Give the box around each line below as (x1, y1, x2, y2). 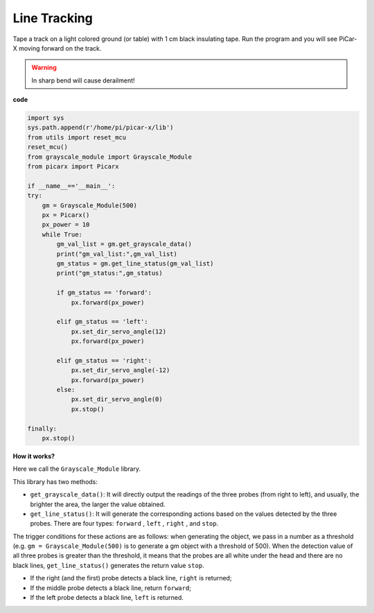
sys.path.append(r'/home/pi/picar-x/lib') (27, 123, 174, 132)
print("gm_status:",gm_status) (56, 269, 163, 277)
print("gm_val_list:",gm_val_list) (56, 250, 178, 258)
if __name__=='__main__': (27, 182, 116, 190)
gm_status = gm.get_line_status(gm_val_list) (56, 259, 214, 267)
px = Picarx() (42, 211, 90, 218)
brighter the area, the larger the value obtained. (30, 500, 166, 508)
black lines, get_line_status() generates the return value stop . (12, 561, 204, 569)
